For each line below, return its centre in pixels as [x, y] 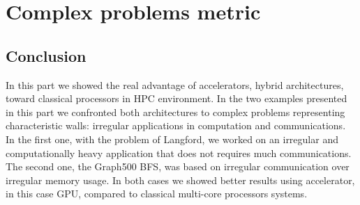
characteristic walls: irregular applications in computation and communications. [176, 125]
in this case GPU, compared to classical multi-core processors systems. [157, 194]
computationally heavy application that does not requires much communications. [179, 153]
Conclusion [46, 55]
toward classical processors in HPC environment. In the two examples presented [177, 98]
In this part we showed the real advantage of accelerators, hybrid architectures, [175, 84]
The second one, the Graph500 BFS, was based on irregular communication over [178, 166]
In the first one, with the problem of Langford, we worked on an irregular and [172, 139]
